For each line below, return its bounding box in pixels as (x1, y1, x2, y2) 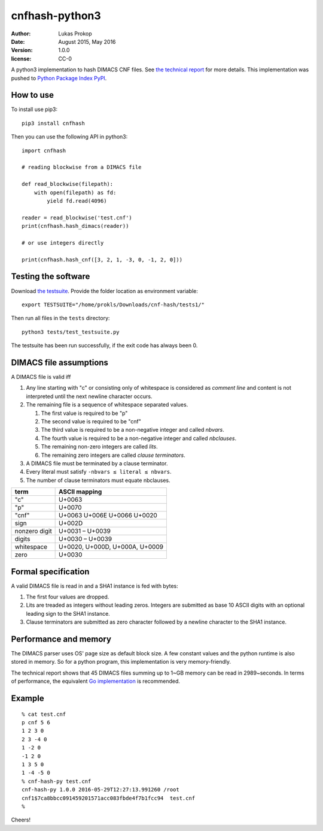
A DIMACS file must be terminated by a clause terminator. (26, 459, 168, 467)
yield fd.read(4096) (47, 197, 107, 204)
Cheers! (11, 816, 31, 824)
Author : (11, 30, 31, 37)
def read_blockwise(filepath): (22, 180, 114, 188)
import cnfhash (22, 147, 66, 154)
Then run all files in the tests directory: (11, 315, 110, 322)
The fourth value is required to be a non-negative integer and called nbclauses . (41, 435, 236, 442)
